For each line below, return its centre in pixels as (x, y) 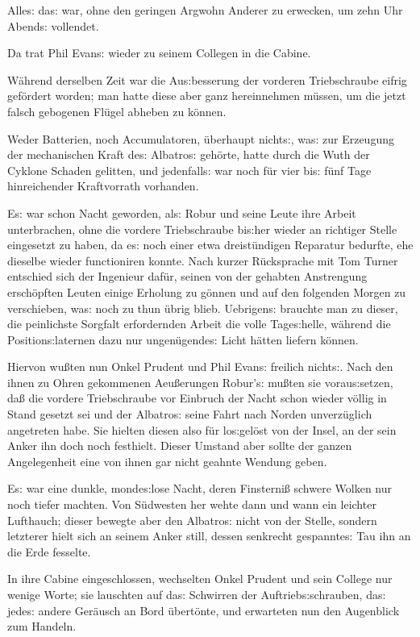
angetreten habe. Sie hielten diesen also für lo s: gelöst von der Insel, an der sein (202, 429)
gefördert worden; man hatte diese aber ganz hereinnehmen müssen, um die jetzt (207, 96)
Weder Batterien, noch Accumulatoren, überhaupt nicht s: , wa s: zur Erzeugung (201, 138)
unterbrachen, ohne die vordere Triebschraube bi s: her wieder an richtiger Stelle (202, 229)
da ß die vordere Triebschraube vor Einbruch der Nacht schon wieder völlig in (197, 398)
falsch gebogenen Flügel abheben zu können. (117, 111)
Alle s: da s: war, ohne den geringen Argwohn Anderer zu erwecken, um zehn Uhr (205, 10)
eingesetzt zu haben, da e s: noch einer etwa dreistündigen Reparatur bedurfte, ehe (210, 245)
